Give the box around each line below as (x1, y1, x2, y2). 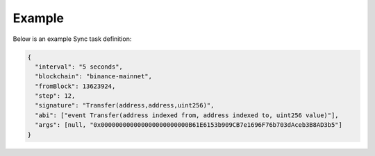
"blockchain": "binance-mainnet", (35, 73, 153, 80)
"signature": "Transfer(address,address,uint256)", (35, 101, 215, 110)
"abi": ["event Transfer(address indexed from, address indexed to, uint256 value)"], (35, 111, 340, 119)
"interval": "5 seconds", (35, 62, 123, 71)
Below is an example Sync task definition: (12, 35, 132, 43)
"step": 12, (35, 92, 76, 100)
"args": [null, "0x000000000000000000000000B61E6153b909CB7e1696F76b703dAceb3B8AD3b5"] (35, 121, 343, 129)
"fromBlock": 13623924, (35, 82, 116, 90)
